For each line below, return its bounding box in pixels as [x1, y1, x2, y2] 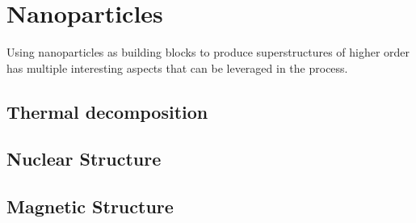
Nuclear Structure [6, 146, 162, 171]
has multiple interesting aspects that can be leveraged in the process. [6, 59, 348, 76]
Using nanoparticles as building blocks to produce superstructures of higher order [6, 44, 410, 61]
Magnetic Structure [6, 194, 174, 219]
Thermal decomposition [6, 99, 208, 124]
